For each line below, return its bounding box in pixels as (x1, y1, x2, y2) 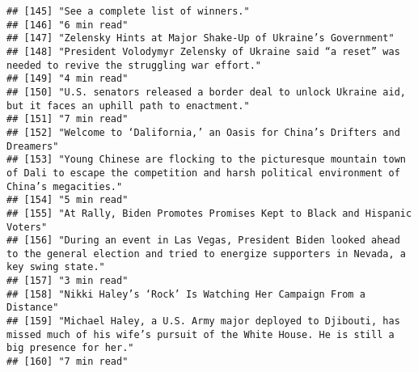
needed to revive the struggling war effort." (6, 59, 261, 71)
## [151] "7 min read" (6, 113, 129, 125)
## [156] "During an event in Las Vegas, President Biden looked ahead (6, 235, 400, 247)
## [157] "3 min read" (6, 275, 129, 287)
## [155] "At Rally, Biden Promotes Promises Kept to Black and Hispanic (6, 207, 412, 219)
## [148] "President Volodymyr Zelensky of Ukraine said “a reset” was (6, 45, 400, 57)
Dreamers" (6, 140, 59, 152)
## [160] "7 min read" (6, 356, 129, 368)
